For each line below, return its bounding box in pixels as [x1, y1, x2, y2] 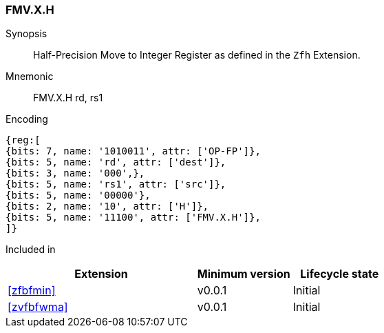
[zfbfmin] [8, 283, 56, 298]
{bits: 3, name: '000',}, [6, 168, 145, 179]
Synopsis [6, 28, 47, 40]
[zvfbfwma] [8, 300, 68, 314]
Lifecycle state [300, 267, 379, 281]
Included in [6, 243, 56, 256]
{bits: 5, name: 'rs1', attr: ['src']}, [6, 179, 226, 190]
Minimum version [197, 267, 290, 281]
